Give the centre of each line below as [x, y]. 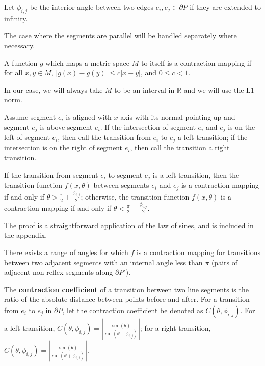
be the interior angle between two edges [92, 7]
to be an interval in [144, 89]
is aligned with [89, 116]
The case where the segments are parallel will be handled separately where [121, 35]
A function [21, 62]
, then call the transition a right [180, 147]
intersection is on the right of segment [63, 147]
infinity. [16, 18]
